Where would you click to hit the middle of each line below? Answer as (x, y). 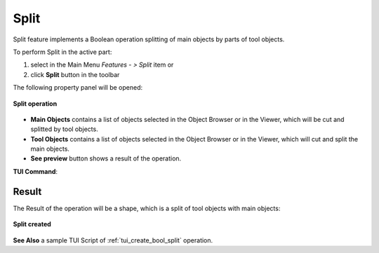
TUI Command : (35, 171)
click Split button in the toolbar (75, 74)
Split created (32, 224)
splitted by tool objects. (64, 129)
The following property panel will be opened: (78, 88)
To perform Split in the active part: (62, 52)
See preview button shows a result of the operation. (106, 158)
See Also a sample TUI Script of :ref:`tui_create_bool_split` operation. (113, 240)
